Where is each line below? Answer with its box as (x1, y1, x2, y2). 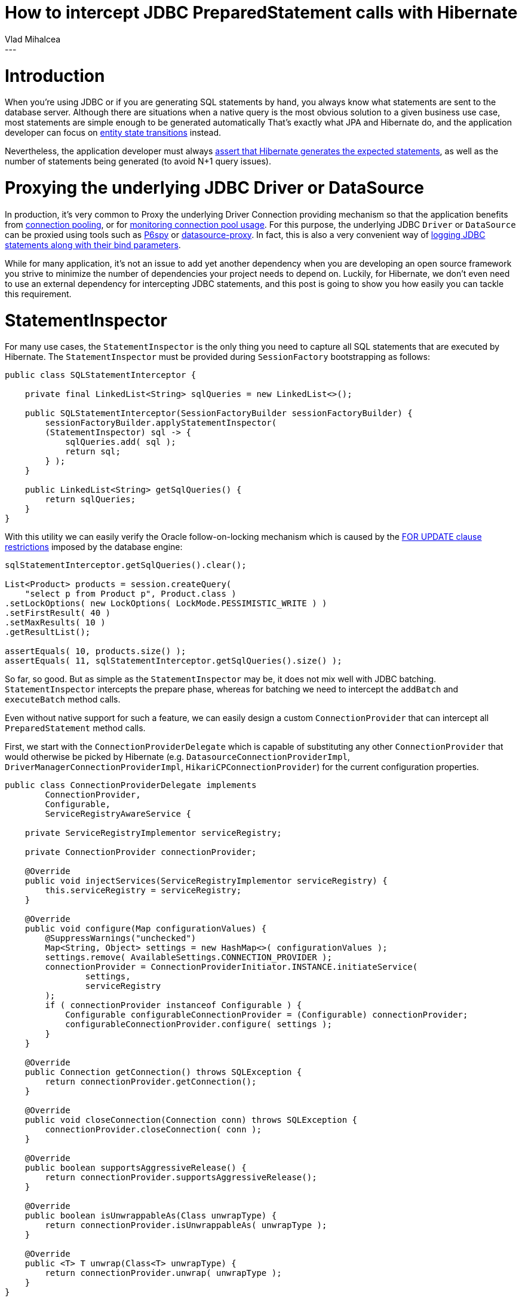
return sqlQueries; (45, 494, 136, 505)
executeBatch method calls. (5, 694, 121, 705)
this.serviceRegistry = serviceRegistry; (45, 885, 242, 896)
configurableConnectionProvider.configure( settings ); (65, 1019, 332, 1030)
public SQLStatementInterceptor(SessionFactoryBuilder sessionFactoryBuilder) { (24, 408, 413, 419)
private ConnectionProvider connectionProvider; (24, 847, 257, 857)
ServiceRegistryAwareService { (45, 809, 191, 819)
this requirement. (5, 288, 72, 299)
